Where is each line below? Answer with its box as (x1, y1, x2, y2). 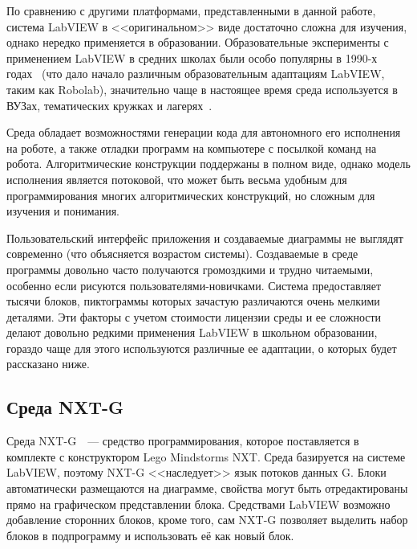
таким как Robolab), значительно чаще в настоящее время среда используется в (6, 80, 398, 97)
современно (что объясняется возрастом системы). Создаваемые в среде (6, 245, 358, 262)
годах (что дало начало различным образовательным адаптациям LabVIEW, (6, 65, 385, 82)
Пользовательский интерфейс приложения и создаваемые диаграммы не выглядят (6, 229, 403, 246)
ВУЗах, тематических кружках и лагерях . (6, 96, 213, 113)
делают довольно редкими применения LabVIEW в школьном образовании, (6, 324, 378, 341)
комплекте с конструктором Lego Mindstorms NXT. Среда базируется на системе (6, 448, 406, 465)
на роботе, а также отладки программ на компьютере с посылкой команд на (6, 139, 377, 156)
